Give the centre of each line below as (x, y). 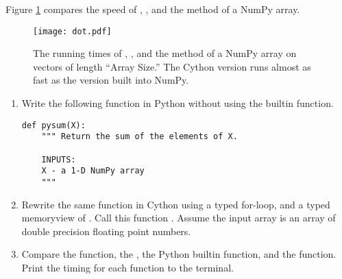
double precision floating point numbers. (106, 231)
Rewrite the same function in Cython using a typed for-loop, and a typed (176, 204)
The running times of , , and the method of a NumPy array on (165, 53)
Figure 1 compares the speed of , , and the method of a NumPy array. (153, 9)
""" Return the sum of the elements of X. (139, 137)
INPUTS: (59, 159)
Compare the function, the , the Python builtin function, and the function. (179, 254)
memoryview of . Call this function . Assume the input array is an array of (179, 218)
